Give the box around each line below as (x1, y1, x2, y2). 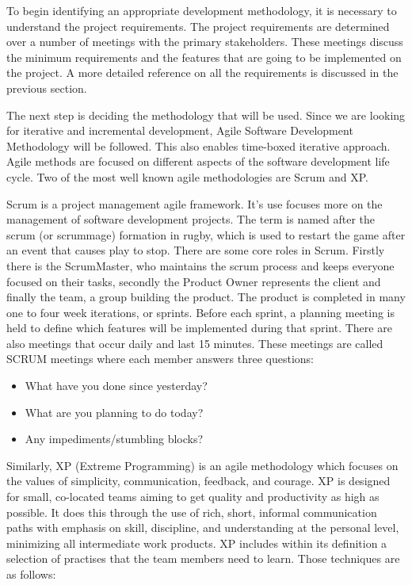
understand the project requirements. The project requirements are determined (6, 17, 390, 34)
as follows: (6, 566, 56, 582)
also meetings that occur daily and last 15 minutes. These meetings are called (6, 335, 383, 351)
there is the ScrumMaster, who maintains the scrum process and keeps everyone (6, 257, 395, 273)
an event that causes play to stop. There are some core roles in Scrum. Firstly (6, 242, 385, 258)
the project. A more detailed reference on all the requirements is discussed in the (6, 64, 399, 81)
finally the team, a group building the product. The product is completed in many (6, 289, 406, 305)
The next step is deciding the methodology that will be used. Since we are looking (6, 106, 406, 123)
